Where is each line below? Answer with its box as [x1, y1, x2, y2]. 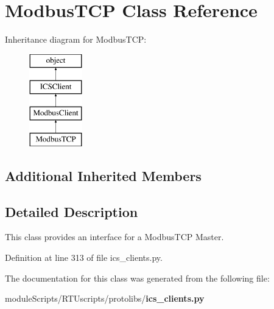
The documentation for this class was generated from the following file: [5, 271, 270, 284]
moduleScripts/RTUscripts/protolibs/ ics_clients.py [5, 292, 205, 305]
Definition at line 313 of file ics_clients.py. [5, 251, 163, 264]
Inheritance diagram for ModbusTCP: [5, 33, 147, 46]
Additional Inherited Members [5, 166, 202, 185]
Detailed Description [5, 202, 138, 221]
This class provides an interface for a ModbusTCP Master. [5, 230, 224, 243]
